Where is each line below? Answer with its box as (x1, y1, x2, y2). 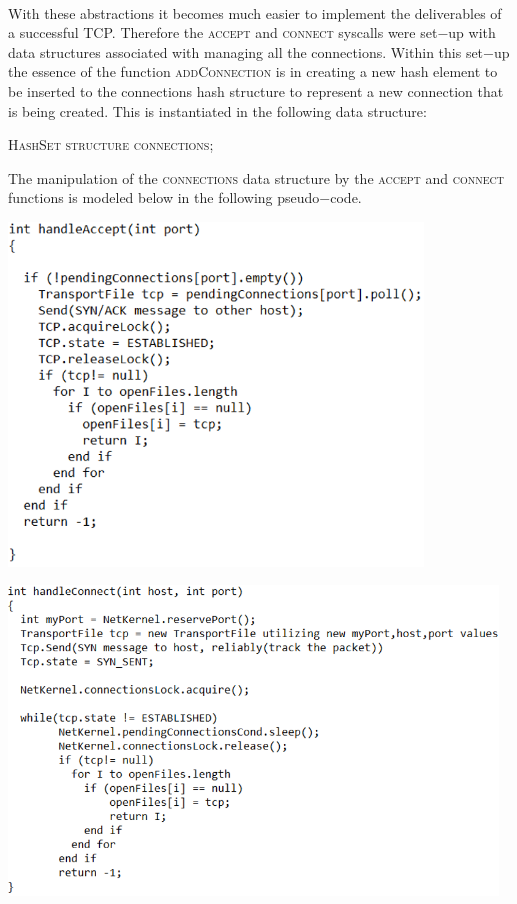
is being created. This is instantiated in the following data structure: (8, 100, 427, 121)
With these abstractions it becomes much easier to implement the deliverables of (8, 2, 502, 23)
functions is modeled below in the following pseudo (8, 187, 320, 208)
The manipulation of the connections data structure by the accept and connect (8, 167, 504, 188)
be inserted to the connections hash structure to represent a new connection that (8, 80, 504, 101)
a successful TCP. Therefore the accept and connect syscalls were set (8, 22, 438, 43)
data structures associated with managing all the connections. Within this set (8, 41, 484, 62)
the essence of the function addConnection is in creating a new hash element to (8, 61, 498, 82)
